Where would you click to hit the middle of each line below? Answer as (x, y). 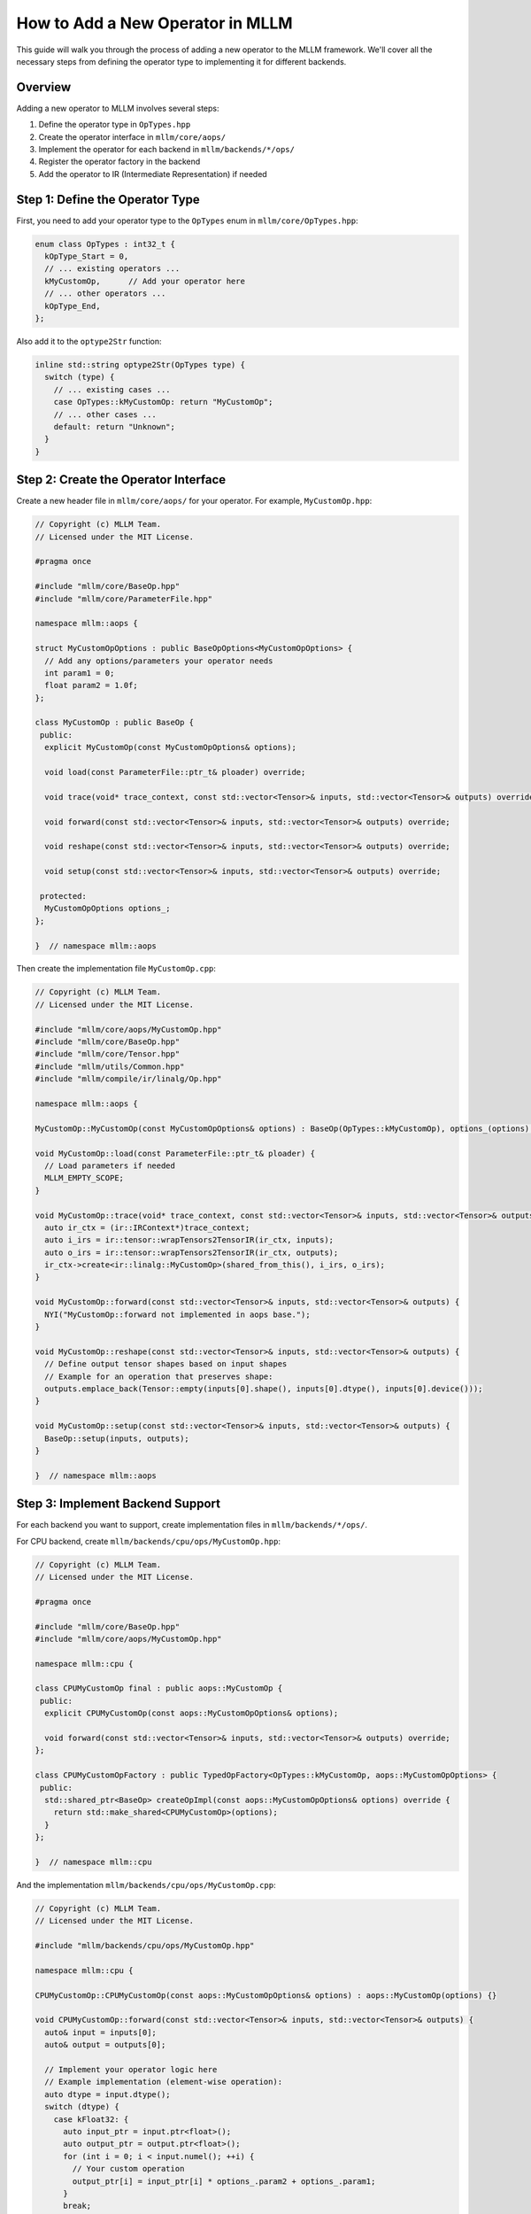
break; (77, 2206)
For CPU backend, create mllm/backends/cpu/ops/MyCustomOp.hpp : (148, 1541)
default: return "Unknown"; (115, 426)
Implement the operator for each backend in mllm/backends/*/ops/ (167, 150)
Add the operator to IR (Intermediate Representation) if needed (153, 174)
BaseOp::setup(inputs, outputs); (117, 1438)
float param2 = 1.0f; (92, 685)
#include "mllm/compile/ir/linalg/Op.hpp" (128, 1079)
